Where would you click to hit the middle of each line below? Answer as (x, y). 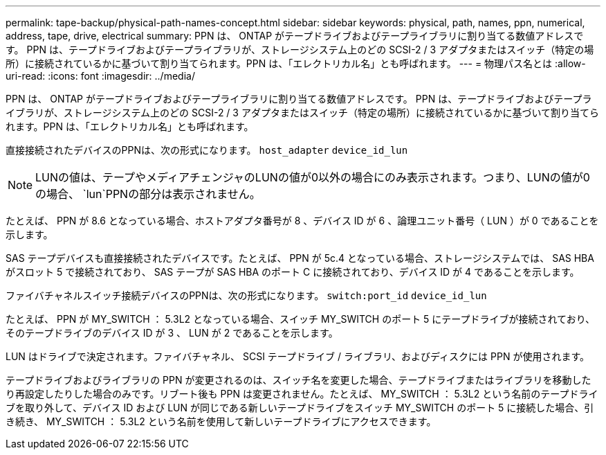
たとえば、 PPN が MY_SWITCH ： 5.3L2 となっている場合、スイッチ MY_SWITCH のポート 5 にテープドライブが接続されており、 (301, 319)
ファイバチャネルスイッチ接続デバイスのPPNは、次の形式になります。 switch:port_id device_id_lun (246, 295)
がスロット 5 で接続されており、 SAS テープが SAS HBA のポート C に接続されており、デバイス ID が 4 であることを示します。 (293, 272)
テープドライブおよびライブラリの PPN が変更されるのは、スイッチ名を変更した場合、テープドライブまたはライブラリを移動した (299, 380)
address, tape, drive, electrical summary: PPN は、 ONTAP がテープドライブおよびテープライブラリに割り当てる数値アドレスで (295, 36)
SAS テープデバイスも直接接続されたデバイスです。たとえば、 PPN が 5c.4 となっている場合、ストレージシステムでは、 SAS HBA (300, 258)
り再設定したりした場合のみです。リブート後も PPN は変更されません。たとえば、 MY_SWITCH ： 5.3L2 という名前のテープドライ (302, 394)
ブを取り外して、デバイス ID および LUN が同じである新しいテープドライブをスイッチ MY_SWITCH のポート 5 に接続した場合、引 (300, 408)
